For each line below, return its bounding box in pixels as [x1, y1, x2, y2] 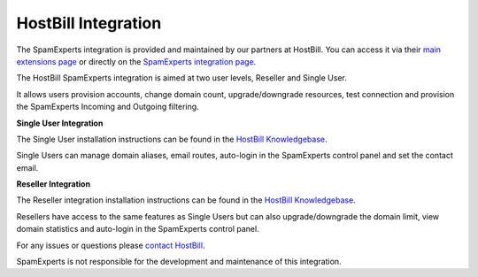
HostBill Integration [16, 13, 162, 33]
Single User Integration [16, 118, 104, 128]
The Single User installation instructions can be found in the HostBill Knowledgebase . [16, 134, 328, 144]
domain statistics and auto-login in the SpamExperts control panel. [16, 224, 260, 235]
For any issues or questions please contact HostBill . [16, 240, 205, 250]
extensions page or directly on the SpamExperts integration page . [16, 56, 257, 66]
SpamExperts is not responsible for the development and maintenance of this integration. [16, 257, 342, 267]
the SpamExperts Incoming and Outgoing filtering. [16, 102, 199, 112]
